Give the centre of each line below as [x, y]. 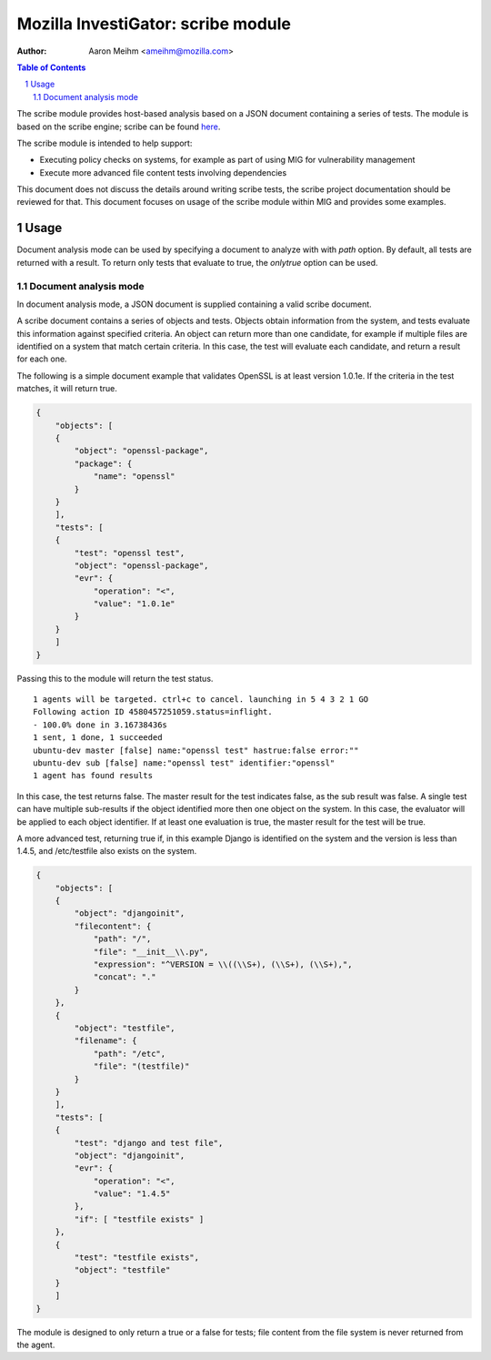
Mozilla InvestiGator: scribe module [154, 24]
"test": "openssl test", [130, 553]
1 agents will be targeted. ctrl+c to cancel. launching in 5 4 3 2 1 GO [201, 700]
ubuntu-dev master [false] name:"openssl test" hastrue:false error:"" [196, 750]
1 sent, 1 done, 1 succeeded [98, 738]
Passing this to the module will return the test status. [115, 678]
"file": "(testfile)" [141, 1066]
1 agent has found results [93, 776]
